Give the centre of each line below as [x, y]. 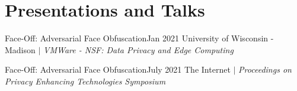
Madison [20, 49]
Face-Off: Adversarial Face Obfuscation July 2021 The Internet [118, 69]
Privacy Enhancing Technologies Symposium [85, 81]
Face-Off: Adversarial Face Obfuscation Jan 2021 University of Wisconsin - [139, 38]
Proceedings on [265, 69]
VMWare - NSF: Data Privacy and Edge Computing [138, 49]
